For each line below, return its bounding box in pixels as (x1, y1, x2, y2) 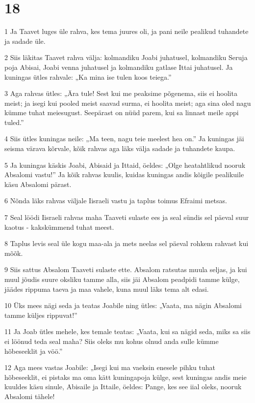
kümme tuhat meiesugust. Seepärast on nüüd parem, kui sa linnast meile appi (4, 107, 239, 118)
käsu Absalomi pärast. (4, 179, 72, 189)
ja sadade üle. (4, 35, 46, 46)
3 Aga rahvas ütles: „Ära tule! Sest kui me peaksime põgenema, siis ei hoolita (4, 88, 237, 98)
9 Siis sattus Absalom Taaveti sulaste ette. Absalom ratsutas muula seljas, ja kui (4, 264, 247, 275)
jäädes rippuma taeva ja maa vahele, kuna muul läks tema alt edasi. (4, 283, 209, 294)
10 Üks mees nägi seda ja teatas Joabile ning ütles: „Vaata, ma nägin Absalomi (4, 300, 242, 310)
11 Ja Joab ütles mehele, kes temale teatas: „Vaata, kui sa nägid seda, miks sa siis (4, 326, 251, 337)
